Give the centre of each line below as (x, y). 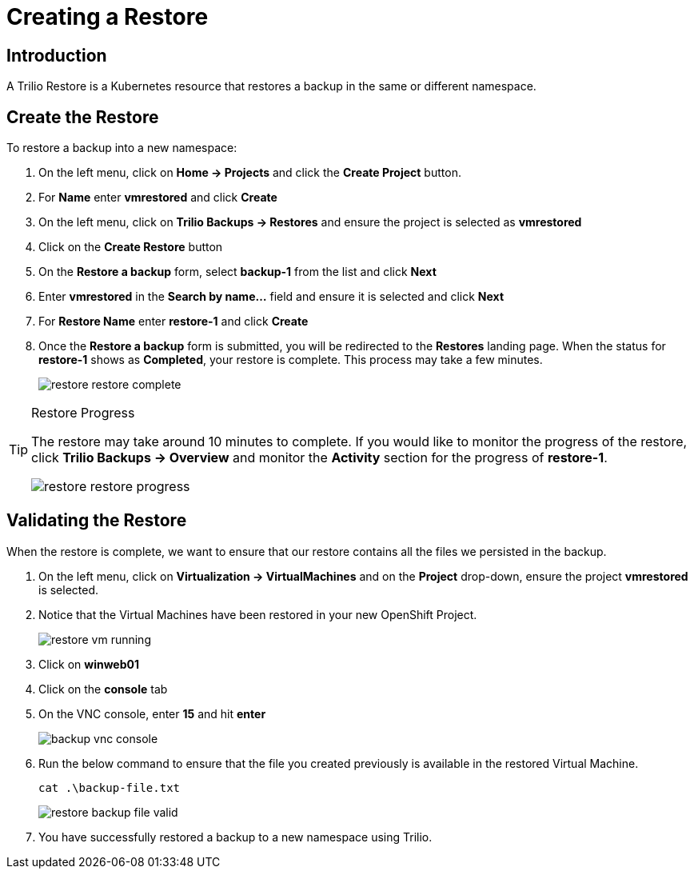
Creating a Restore (108, 17)
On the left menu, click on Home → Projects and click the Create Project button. (250, 173)
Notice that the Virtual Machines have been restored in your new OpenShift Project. (258, 614)
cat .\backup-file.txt (110, 787)
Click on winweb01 (89, 664)
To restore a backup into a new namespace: (122, 148)
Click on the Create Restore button (131, 247)
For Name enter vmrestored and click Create (158, 198)
